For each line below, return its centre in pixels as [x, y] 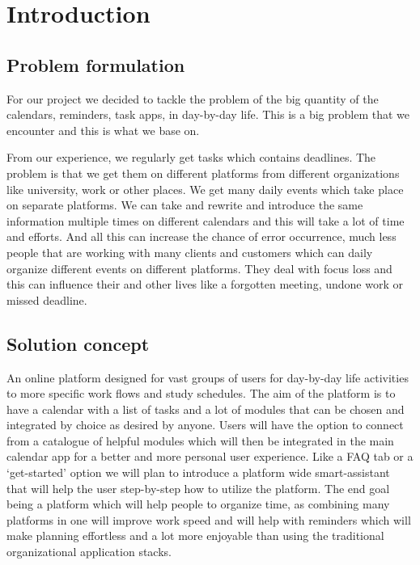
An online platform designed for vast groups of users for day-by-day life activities [208, 377]
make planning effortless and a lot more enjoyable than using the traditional [195, 535]
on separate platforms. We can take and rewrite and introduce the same [185, 205]
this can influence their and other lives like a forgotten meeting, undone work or [205, 284]
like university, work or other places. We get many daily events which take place [205, 189]
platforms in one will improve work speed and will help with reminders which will [209, 519]
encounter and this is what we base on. [103, 130]
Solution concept [78, 343]
